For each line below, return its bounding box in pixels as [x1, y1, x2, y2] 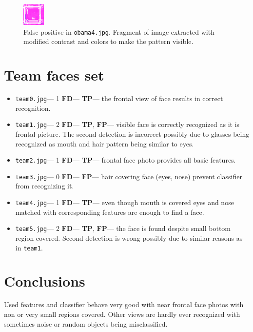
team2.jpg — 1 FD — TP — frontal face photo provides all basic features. [15, 155, 236, 165]
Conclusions [4, 271, 85, 291]
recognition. [15, 103, 51, 113]
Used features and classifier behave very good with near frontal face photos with [4, 299, 244, 310]
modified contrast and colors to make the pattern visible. [23, 36, 194, 46]
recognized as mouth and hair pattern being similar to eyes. [15, 138, 194, 148]
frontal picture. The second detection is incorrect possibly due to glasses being [15, 128, 250, 139]
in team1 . [15, 242, 43, 252]
